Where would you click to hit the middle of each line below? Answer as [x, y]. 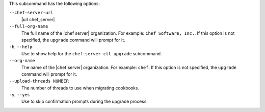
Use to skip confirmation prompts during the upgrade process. [85, 101]
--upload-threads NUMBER [39, 81]
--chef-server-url [31, 13]
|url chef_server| [38, 19]
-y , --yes [19, 95]
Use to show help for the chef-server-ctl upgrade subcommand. [92, 53]
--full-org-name [29, 26]
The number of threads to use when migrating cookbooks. [80, 88]
